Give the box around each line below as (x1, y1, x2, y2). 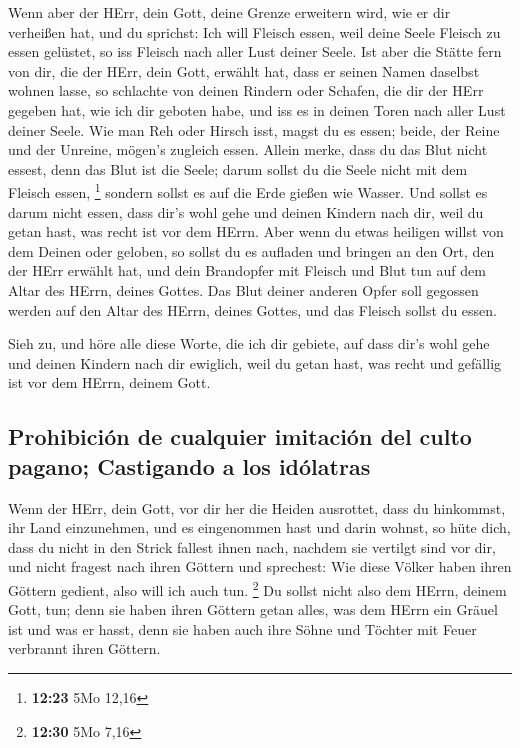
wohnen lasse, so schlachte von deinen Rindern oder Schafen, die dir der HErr (8, 80, 484, 101)
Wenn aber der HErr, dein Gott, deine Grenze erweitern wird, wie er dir (8, 2, 451, 22)
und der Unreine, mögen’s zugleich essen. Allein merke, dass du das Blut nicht (8, 139, 488, 160)
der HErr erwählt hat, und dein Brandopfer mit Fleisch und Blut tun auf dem (8, 260, 486, 281)
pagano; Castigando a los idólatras (8, 450, 371, 481)
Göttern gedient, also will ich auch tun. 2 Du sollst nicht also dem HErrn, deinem (8, 576, 507, 600)
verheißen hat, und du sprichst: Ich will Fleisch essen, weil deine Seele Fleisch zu (8, 21, 501, 42)
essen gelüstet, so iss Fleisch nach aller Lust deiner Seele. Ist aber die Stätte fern (8, 41, 502, 62)
